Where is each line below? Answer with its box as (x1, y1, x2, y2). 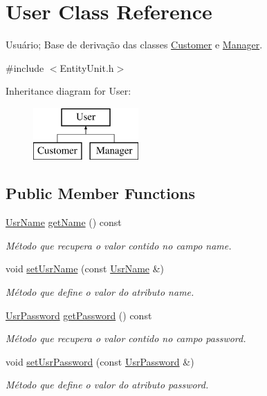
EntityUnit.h (59, 60, 114, 75)
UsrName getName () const (6, 215, 122, 229)
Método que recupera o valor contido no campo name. (6, 238, 232, 252)
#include (6, 60, 44, 75)
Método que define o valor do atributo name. (6, 285, 194, 299)
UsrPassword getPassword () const (6, 308, 152, 322)
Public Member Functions (6, 182, 195, 204)
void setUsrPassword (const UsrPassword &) (6, 354, 194, 368)
